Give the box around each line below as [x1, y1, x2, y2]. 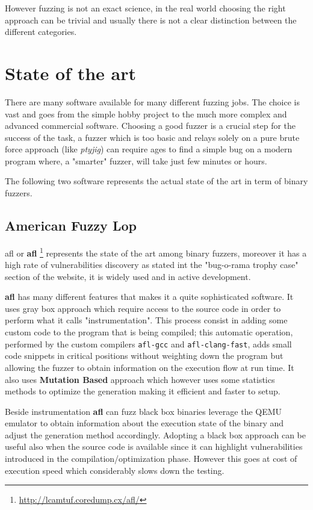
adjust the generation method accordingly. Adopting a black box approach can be [5, 428, 306, 441]
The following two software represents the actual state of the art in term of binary [5, 175, 308, 187]
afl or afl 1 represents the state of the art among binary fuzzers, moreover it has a [5, 244, 307, 259]
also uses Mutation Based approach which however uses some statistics [5, 373, 275, 385]
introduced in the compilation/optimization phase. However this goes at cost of [5, 452, 297, 465]
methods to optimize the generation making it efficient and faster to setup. [5, 385, 280, 397]
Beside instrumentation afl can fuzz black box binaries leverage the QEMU [5, 405, 282, 417]
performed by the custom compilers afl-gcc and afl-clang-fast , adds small [5, 337, 292, 350]
